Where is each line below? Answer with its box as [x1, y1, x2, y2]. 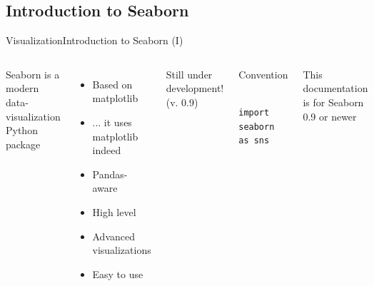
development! [166, 81, 224, 96]
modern [6, 81, 39, 96]
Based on [92, 76, 133, 91]
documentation [303, 81, 368, 96]
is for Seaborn [303, 94, 364, 109]
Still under [166, 66, 213, 81]
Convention [238, 66, 288, 81]
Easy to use [92, 266, 143, 281]
